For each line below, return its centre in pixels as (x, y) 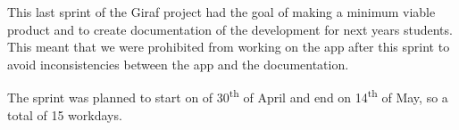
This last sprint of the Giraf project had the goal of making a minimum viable (221, 12)
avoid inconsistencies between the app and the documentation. (178, 64)
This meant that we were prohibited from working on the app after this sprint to (229, 47)
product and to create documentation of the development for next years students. (230, 29)
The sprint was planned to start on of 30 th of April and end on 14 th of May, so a (228, 96)
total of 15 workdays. (65, 114)
